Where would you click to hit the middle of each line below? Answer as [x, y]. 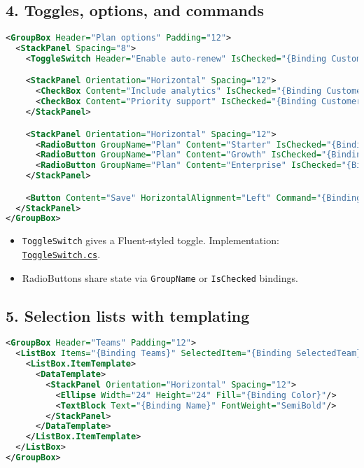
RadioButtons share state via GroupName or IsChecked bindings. [160, 277]
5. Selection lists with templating [128, 315]
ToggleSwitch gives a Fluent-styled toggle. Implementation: [150, 240]
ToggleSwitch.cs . [61, 254]
